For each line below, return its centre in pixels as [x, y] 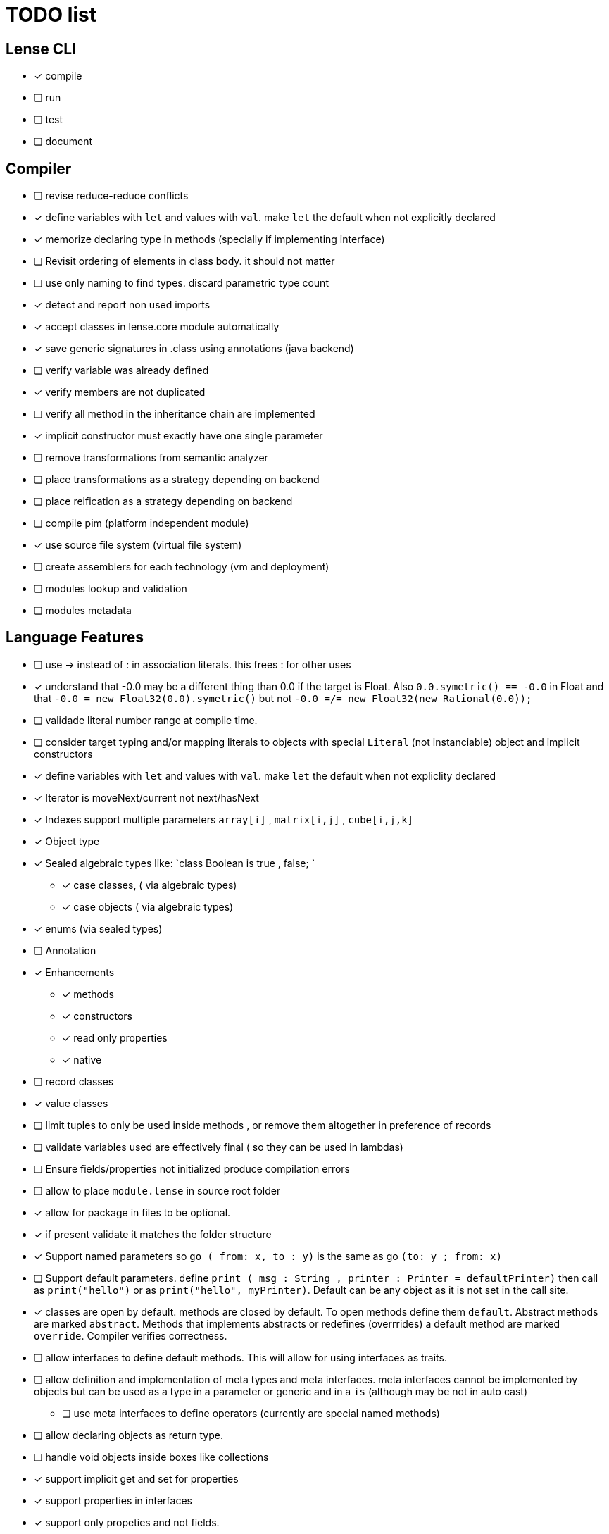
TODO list [51, 15]
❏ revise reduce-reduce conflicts [111, 196]
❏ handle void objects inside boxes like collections [151, 1457]
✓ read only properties [115, 1037]
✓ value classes [71, 1103]
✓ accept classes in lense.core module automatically [157, 327]
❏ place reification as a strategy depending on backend [163, 501]
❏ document [63, 142]
